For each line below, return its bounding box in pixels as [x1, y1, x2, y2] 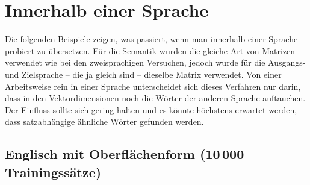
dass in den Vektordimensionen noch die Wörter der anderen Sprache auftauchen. [5, 92, 306, 104]
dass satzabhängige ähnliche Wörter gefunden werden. [5, 115, 204, 128]
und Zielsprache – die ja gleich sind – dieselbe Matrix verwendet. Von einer [5, 67, 282, 80]
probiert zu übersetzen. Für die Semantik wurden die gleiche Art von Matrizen [5, 44, 296, 57]
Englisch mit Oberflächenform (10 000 [5, 145, 244, 163]
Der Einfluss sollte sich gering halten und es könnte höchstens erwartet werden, [5, 103, 297, 116]
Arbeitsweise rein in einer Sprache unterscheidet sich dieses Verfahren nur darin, [5, 80, 301, 92]
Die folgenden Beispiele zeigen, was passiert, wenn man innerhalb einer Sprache [5, 33, 298, 45]
